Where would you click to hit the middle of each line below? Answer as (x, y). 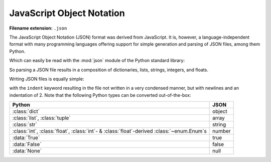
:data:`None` (27, 151)
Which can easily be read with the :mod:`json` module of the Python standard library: (97, 61)
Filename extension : (31, 28)
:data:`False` (27, 144)
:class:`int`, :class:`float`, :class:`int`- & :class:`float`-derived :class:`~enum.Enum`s (109, 131)
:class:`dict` (26, 111)
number (222, 131)
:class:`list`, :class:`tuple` (41, 118)
